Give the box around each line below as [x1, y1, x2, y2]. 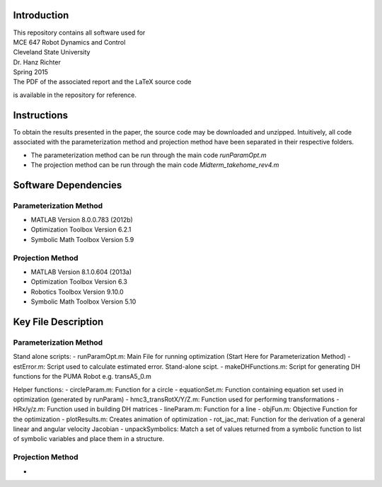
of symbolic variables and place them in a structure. [13, 435, 165, 443]
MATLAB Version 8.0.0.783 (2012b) [30, 216, 134, 224]
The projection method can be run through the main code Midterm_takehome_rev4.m [30, 160, 279, 169]
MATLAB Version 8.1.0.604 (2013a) [30, 268, 132, 276]
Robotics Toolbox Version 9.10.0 [30, 287, 124, 296]
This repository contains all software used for [13, 28, 146, 37]
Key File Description [13, 316, 104, 328]
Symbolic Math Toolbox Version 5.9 [30, 235, 134, 243]
